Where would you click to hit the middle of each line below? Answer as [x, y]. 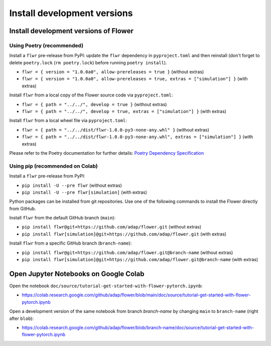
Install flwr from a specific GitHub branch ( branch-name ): [71, 243]
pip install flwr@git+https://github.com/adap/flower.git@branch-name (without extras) [127, 252]
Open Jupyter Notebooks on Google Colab [77, 274]
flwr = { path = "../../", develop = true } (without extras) [94, 104]
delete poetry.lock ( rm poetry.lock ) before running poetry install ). [88, 62]
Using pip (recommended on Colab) [53, 166]
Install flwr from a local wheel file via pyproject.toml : [68, 121]
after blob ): [22, 318]
